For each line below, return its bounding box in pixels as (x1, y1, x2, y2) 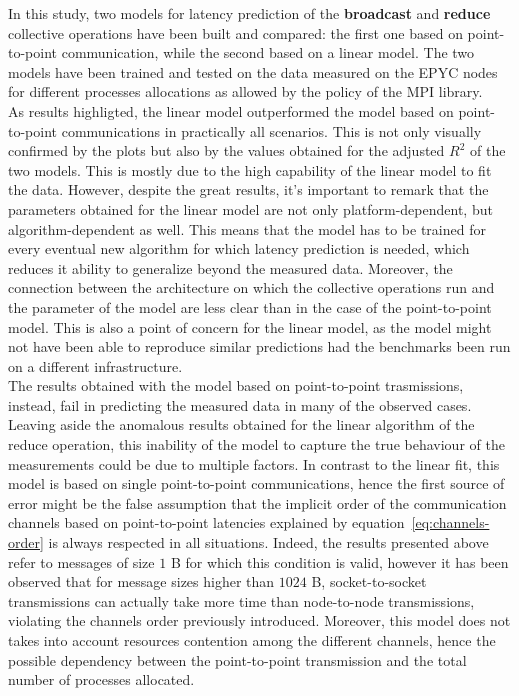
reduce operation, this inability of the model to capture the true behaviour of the (8, 434, 505, 455)
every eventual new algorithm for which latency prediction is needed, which (8, 238, 470, 259)
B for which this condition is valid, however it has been (170, 551, 509, 572)
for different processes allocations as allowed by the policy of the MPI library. (8, 81, 483, 102)
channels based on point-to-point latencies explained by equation (8, 512, 405, 533)
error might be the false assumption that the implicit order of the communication (8, 492, 507, 513)
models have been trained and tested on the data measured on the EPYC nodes (8, 61, 498, 82)
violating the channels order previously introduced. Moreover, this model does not (8, 610, 511, 631)
